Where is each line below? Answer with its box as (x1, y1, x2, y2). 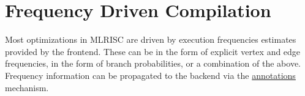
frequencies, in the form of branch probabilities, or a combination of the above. (5, 57, 301, 70)
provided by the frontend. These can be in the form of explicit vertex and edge (5, 45, 301, 57)
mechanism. (5, 81, 49, 94)
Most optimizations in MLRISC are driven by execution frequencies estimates (5, 33, 296, 46)
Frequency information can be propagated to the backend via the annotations (5, 68, 296, 81)
